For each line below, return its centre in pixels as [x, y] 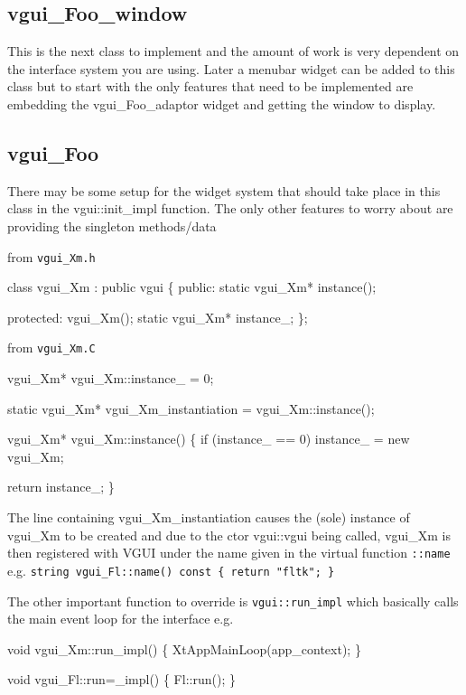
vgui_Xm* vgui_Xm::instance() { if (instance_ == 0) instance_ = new [209, 439]
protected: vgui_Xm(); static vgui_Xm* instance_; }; [158, 317]
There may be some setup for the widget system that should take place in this [224, 190]
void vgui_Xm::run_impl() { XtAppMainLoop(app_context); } [184, 648]
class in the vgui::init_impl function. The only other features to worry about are [230, 208]
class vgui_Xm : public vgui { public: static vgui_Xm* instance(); [192, 287]
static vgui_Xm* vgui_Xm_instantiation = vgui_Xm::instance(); [191, 408]
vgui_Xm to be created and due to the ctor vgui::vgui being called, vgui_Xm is [229, 535]
